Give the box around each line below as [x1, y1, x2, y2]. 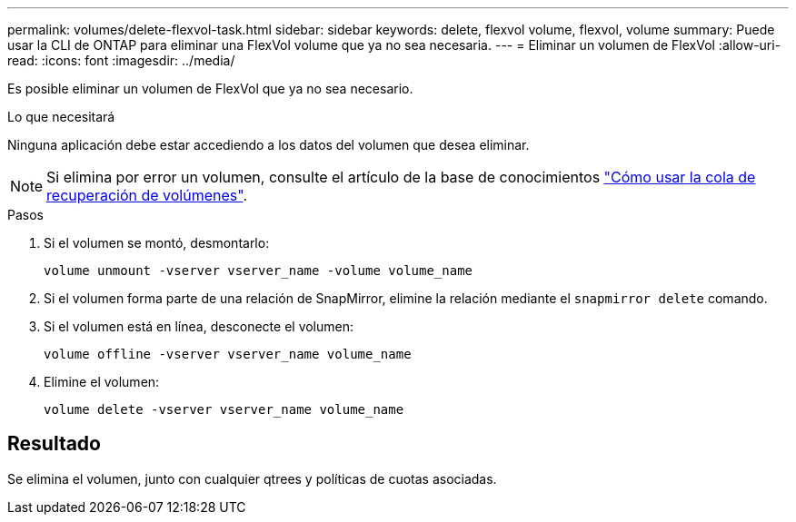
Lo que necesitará [7, 109, 115, 124]
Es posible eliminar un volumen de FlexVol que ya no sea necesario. [7, 81, 413, 96]
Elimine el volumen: [44, 374, 160, 389]
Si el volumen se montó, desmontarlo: [44, 235, 270, 251]
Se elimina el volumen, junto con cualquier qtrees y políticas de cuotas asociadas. [7, 470, 497, 487]
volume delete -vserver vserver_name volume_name [44, 402, 404, 417]
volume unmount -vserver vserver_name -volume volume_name [44, 263, 473, 278]
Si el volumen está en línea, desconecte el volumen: [44, 319, 354, 334]
